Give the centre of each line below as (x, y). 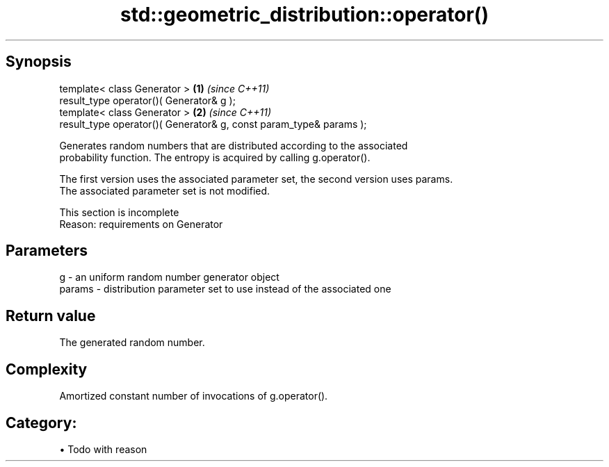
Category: (41, 423)
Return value (51, 316)
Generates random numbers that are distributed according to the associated (234, 145)
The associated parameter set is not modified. (165, 190)
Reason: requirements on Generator (141, 224)
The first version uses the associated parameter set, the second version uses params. (256, 179)
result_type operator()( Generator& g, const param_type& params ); (213, 124)
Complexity (47, 369)
